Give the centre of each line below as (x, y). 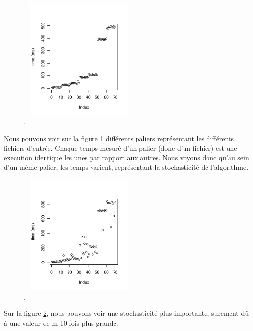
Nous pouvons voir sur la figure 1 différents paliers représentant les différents (119, 138)
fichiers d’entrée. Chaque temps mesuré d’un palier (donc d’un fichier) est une (121, 148)
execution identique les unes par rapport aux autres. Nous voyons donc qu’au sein (126, 157)
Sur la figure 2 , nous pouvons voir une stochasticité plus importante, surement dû (126, 313)
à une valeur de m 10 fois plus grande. (61, 322)
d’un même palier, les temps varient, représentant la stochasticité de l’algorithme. (126, 167)
